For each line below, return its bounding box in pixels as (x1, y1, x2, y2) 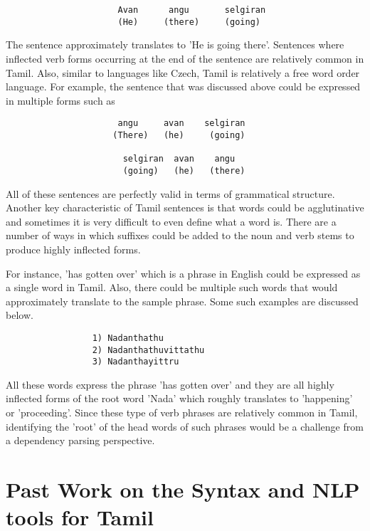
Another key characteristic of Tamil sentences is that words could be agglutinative (6, 200, 364, 215)
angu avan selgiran (117, 118, 245, 129)
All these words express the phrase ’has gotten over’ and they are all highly (6, 377, 334, 391)
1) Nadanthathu (92, 332, 164, 343)
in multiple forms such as (6, 93, 115, 107)
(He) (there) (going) (117, 16, 260, 27)
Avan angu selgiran (117, 5, 266, 15)
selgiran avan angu (122, 154, 236, 164)
